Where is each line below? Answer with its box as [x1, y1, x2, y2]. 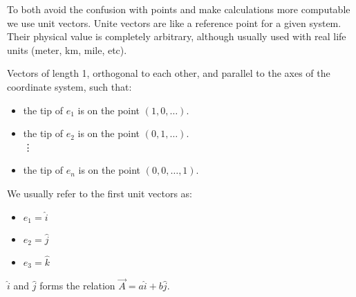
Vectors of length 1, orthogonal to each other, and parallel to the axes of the [7, 66, 330, 80]
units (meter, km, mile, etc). [7, 42, 127, 57]
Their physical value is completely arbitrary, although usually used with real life [7, 29, 346, 44]
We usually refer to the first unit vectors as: [7, 186, 193, 200]
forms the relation [39, 278, 115, 293]
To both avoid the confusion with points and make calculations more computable [7, 2, 350, 16]
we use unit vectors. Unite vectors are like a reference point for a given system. [7, 15, 341, 30]
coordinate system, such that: [7, 79, 132, 93]
